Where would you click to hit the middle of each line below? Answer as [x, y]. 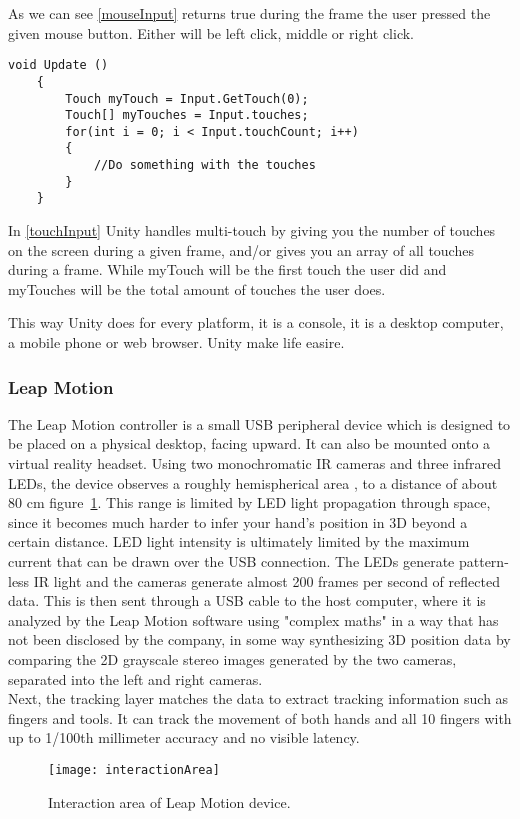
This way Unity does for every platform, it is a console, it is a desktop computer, [256, 322]
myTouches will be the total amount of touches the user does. [197, 288]
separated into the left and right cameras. [135, 678]
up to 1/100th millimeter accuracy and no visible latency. [184, 737]
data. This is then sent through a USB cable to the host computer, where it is [247, 600]
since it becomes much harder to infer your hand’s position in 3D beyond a [238, 521]
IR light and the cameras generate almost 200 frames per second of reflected [266, 580]
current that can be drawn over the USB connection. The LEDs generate [231, 561]
